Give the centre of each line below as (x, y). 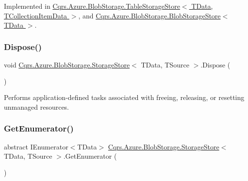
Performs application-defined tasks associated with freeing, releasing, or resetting (124, 97)
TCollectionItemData (36, 15)
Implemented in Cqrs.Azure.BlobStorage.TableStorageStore (92, 6)
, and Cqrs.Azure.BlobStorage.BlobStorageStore (149, 15)
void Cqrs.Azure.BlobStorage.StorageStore (67, 65)
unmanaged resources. (37, 107)
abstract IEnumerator (36, 146)
